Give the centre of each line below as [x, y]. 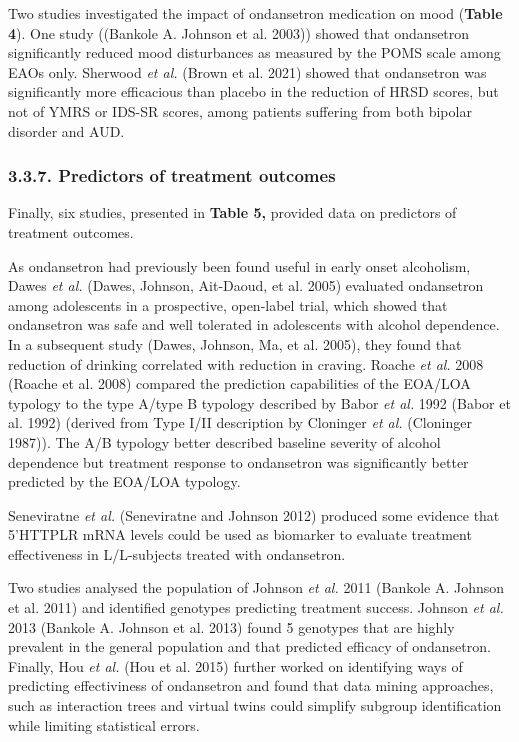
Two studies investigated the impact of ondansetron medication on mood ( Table [255, 13]
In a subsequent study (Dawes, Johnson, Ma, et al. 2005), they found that [235, 343]
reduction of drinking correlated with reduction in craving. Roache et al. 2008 [246, 363]
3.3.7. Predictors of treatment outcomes [172, 175]
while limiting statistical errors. [104, 724]
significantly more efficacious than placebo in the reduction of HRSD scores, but [253, 91]
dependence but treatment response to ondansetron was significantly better [238, 461]
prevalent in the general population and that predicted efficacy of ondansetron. [249, 646]
